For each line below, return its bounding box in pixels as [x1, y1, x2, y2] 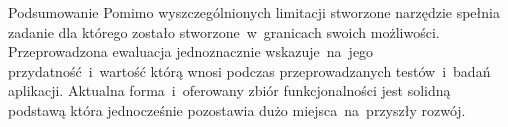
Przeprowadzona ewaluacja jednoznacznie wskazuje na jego [8, 41, 374, 62]
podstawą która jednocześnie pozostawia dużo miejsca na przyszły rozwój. [8, 99, 466, 120]
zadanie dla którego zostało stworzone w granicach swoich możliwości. [8, 21, 440, 42]
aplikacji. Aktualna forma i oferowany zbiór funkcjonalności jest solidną [8, 80, 451, 101]
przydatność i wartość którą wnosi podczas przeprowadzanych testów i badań [8, 60, 491, 81]
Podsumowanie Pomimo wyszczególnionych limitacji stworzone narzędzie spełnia [8, 2, 500, 22]
